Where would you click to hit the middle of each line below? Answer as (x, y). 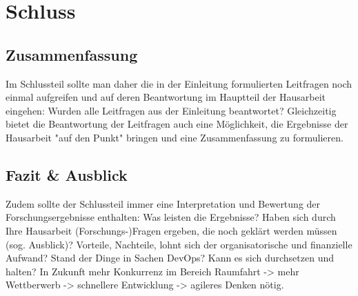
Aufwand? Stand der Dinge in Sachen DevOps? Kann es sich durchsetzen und (170, 258)
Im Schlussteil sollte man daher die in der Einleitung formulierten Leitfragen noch (179, 83)
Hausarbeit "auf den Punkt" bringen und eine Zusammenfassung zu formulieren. (175, 137)
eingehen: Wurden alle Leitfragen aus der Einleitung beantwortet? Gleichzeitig (171, 110)
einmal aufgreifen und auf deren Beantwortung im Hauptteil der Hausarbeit (166, 97)
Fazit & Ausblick (67, 174)
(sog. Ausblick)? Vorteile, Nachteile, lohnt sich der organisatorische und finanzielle (179, 244)
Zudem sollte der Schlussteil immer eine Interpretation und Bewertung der (163, 203)
